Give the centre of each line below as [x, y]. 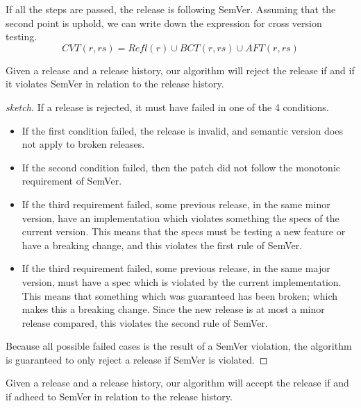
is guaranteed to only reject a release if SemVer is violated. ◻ [137, 359]
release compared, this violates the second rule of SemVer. [145, 322]
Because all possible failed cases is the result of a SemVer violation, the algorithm [179, 346]
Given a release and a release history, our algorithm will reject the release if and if [180, 70]
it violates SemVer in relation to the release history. [115, 84]
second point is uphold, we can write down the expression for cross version [164, 23]
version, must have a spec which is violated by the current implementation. [182, 281]
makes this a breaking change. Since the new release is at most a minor [173, 309]
